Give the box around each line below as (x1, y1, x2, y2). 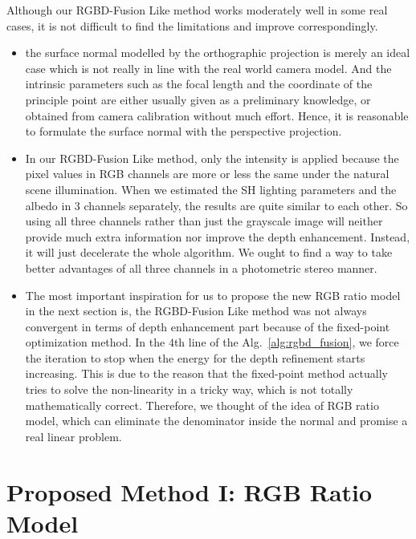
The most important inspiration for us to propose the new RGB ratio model (25, 286, 401, 303)
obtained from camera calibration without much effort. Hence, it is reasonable (25, 107, 409, 124)
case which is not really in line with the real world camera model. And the (25, 59, 392, 76)
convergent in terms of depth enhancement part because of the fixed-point (25, 318, 390, 334)
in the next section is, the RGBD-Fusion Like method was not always (25, 302, 367, 319)
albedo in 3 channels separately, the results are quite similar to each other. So (25, 197, 408, 213)
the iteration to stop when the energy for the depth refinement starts (25, 349, 365, 366)
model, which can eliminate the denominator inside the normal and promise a (25, 412, 408, 429)
